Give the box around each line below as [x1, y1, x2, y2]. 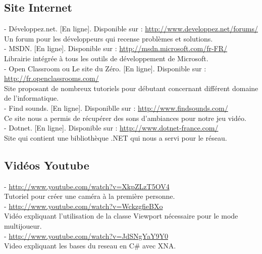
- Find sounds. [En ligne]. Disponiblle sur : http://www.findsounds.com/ [4, 102, 228, 113]
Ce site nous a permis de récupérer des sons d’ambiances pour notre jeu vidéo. [4, 112, 246, 123]
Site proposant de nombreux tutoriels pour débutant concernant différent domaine [4, 82, 258, 93]
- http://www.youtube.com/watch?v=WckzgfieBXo [4, 200, 163, 211]
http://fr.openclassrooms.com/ [4, 73, 99, 83]
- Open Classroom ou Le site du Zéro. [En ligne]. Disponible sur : [4, 63, 206, 73]
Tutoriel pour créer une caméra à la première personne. [4, 191, 175, 201]
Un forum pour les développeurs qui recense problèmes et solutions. [4, 33, 213, 44]
